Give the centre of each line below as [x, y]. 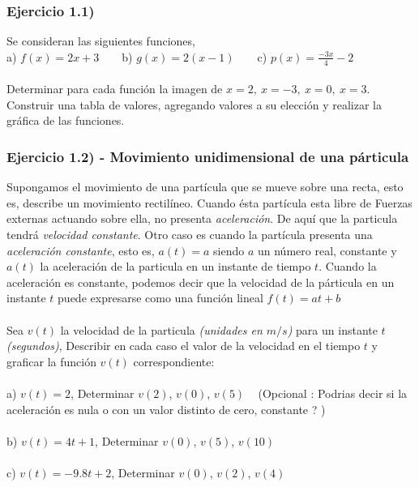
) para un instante [332, 329]
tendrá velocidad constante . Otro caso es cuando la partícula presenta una [190, 235]
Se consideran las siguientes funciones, [101, 41]
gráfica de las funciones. [66, 120]
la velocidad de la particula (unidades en [161, 329]
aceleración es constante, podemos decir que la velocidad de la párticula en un [201, 282]
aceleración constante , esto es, [81, 250]
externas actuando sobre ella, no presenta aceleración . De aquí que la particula [202, 218]
